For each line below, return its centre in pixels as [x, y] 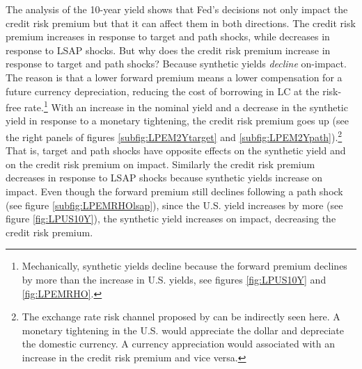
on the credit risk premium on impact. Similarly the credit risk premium [160, 164]
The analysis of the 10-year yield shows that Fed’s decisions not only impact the [177, 9]
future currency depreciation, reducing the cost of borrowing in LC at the [163, 91]
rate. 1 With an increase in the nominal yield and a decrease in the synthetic [186, 106]
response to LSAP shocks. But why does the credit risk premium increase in [168, 50]
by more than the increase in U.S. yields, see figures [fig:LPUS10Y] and [174, 279]
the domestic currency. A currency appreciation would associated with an [178, 344]
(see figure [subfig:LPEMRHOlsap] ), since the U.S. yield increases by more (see [174, 205]
